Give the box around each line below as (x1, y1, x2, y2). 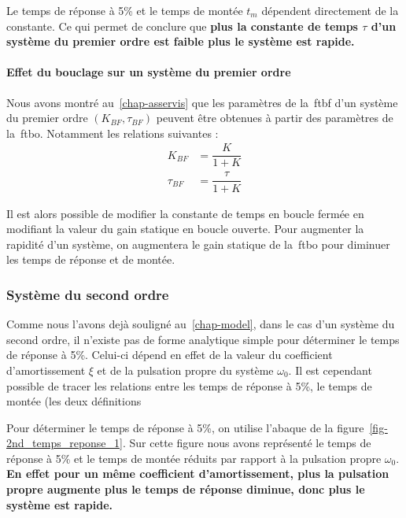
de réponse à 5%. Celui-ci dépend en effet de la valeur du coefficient (6, 346, 333, 363)
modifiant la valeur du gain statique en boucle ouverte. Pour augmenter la (6, 220, 364, 237)
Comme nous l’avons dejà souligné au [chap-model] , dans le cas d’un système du (6, 316, 395, 332)
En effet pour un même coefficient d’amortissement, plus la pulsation (6, 465, 389, 482)
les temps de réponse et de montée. (6, 251, 175, 268)
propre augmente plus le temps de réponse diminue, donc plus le (6, 481, 365, 498)
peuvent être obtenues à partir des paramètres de (156, 109, 393, 126)
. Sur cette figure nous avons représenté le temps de (122, 435, 371, 451)
